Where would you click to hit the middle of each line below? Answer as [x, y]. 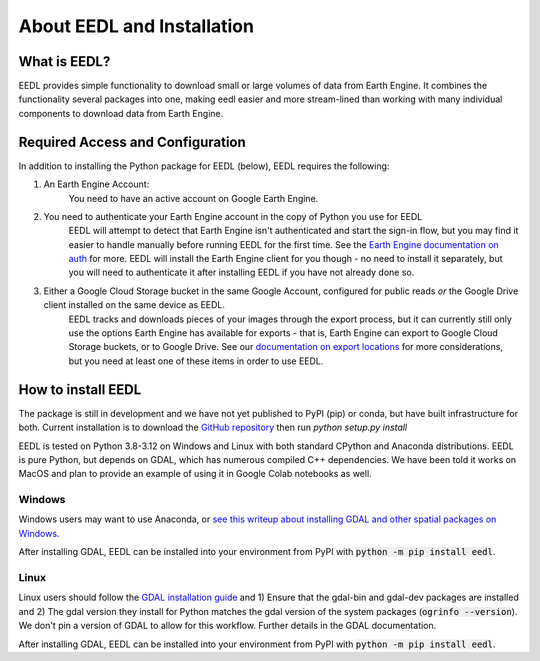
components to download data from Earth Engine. [121, 113]
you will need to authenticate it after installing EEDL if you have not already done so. [241, 272]
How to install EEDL [80, 389]
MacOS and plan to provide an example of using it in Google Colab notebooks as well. [195, 474]
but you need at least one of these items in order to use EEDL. [196, 361]
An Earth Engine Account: [96, 184]
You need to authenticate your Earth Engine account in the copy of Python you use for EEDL [233, 216]
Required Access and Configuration [132, 141]
